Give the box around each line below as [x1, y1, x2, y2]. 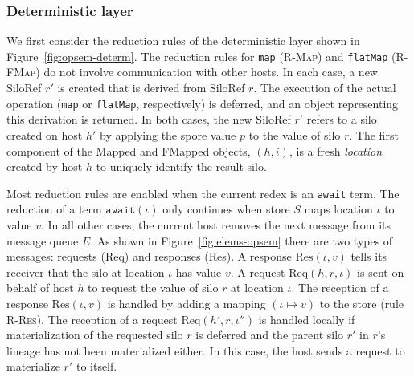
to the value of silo [248, 126, 341, 143]
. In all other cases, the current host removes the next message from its [40, 216, 391, 233]
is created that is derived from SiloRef [57, 79, 245, 96]
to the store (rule [319, 294, 404, 311]
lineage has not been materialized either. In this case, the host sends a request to [6, 342, 405, 359]
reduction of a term [6, 201, 102, 217]
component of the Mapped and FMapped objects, [6, 142, 251, 159]
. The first [349, 126, 399, 143]
